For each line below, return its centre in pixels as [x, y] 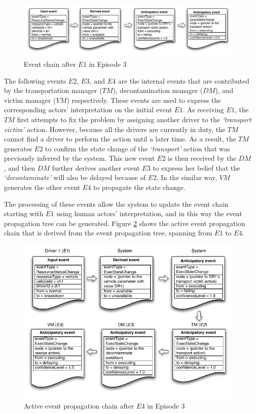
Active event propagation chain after [79, 405]
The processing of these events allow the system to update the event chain [116, 204]
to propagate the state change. [139, 187]
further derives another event [96, 167]
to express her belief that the [196, 167]
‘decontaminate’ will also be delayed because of [75, 177]
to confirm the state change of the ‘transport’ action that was [138, 148]
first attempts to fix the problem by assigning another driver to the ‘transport [134, 119]
